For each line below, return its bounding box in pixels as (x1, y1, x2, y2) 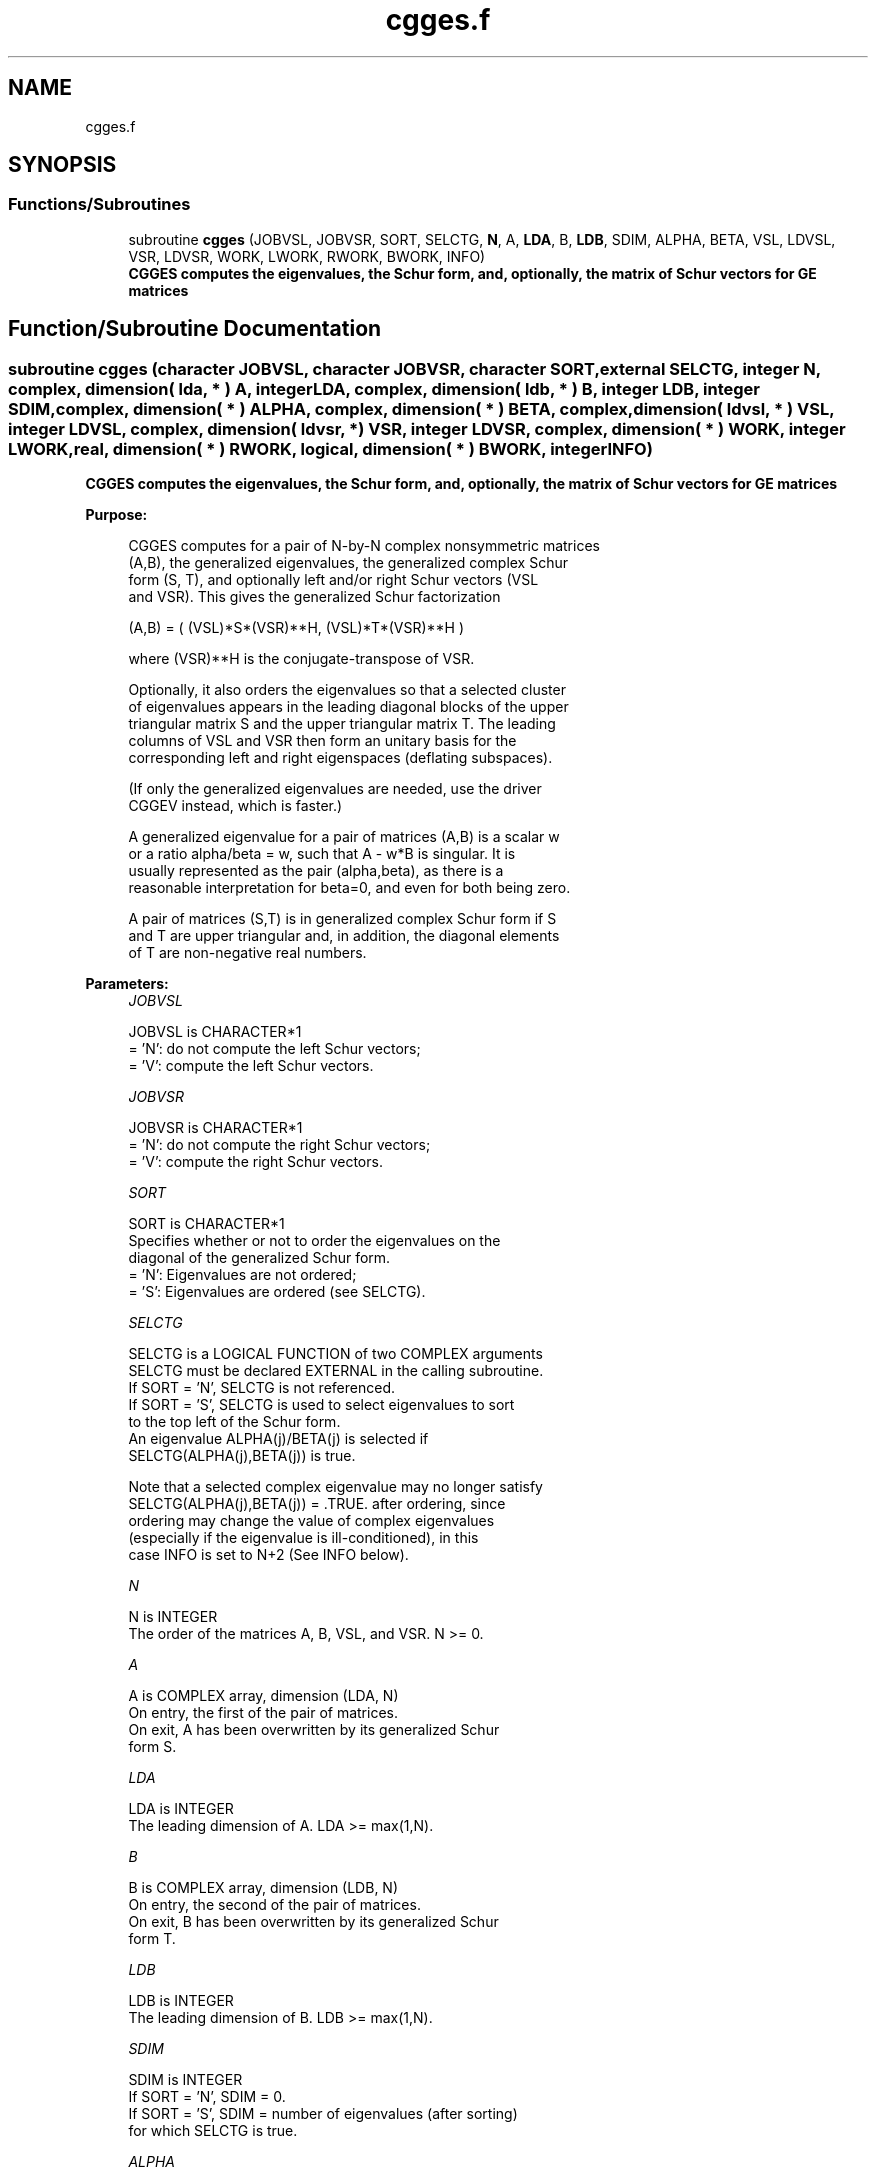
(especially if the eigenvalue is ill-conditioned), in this (128, 1529, 479, 1547)
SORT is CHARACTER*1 (128, 1215, 285, 1233)
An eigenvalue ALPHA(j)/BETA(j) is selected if (128, 1430, 429, 1448)
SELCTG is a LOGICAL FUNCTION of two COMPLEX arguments (128, 1345, 543, 1363)
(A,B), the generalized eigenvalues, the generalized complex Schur (128, 554, 569, 572)
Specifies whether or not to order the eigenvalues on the (128, 1232, 501, 1250)
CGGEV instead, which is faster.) (128, 797, 343, 815)
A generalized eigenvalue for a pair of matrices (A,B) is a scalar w (128, 828, 560, 846)
